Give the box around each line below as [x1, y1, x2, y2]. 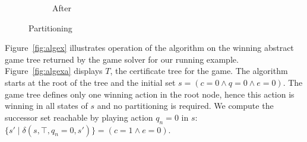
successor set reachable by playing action [5, 111, 153, 123]
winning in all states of [5, 99, 88, 112]
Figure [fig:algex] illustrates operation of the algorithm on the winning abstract [5, 41, 294, 54]
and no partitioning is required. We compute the [97, 99, 274, 112]
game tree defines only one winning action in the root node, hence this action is [5, 88, 295, 100]
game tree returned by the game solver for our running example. [5, 53, 239, 65]
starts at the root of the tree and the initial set [5, 76, 176, 88]
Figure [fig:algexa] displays [5, 64, 103, 77]
